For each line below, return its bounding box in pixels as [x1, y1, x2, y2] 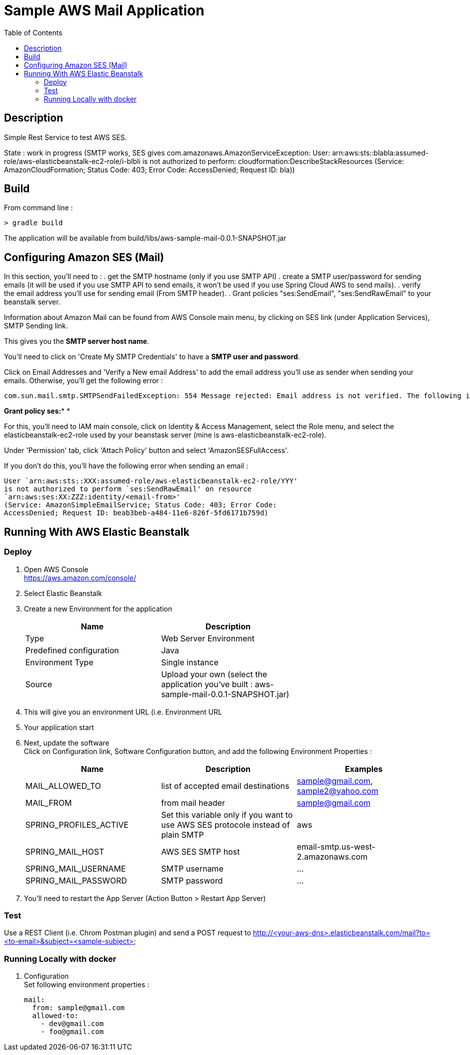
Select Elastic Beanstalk [24, 589, 102, 598]
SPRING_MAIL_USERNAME [25, 863, 126, 874]
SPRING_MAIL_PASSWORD [25, 875, 127, 886]
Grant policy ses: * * [4, 407, 70, 416]
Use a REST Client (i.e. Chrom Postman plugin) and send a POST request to [4, 928, 251, 937]
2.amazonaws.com [297, 851, 368, 862]
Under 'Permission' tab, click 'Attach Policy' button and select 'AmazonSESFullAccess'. [4, 446, 289, 455]
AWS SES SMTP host [161, 846, 240, 857]
